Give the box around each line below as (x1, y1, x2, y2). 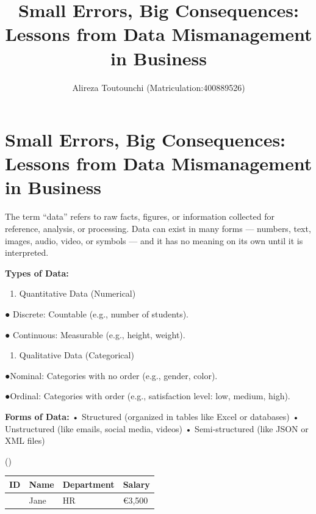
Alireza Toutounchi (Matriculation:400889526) (72, 81, 245, 93)
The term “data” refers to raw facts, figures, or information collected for (5, 210, 275, 223)
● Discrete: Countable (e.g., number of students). (5, 307, 189, 320)
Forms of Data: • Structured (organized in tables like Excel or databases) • (5, 410, 300, 422)
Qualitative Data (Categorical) (19, 349, 134, 361)
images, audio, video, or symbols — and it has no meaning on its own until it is (5, 234, 303, 247)
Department (62, 477, 115, 490)
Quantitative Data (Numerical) (19, 287, 136, 300)
